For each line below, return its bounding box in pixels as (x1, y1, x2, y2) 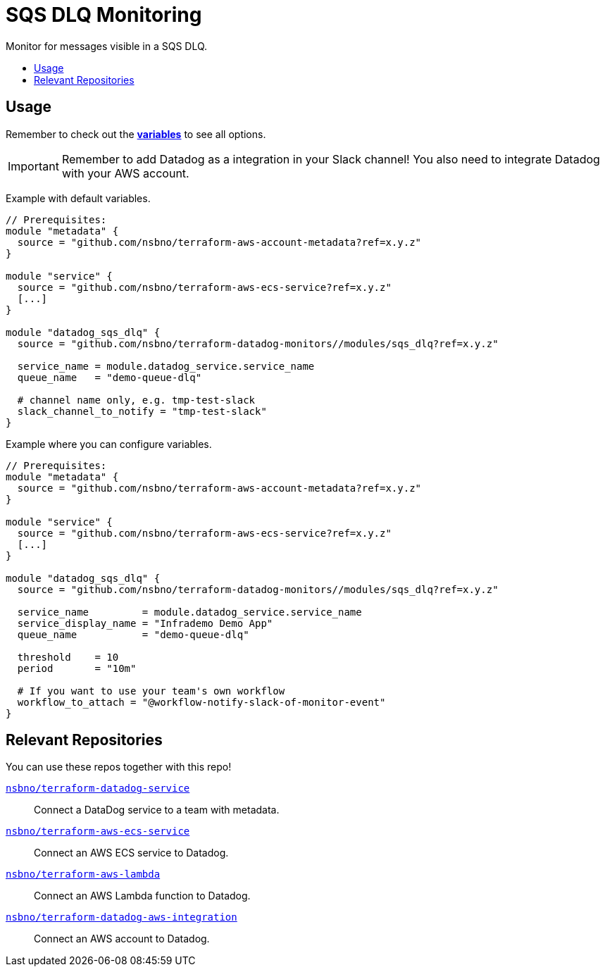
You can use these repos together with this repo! (6, 761, 232, 773)
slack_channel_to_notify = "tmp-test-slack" (17, 405, 267, 417)
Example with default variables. (6, 192, 151, 204)
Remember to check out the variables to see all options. (6, 127, 266, 140)
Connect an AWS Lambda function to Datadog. (34, 890, 251, 902)
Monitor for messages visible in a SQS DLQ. (6, 39, 208, 52)
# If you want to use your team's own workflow (17, 685, 285, 697)
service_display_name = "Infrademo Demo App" (17, 617, 273, 629)
